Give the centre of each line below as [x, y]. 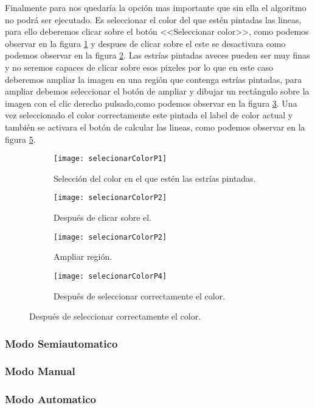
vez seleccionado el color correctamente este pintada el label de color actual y [149, 115]
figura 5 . [20, 139]
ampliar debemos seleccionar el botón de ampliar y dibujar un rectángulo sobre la [157, 91]
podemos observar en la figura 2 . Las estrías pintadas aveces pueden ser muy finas [157, 55]
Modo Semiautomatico [61, 343]
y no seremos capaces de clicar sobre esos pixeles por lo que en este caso [139, 67]
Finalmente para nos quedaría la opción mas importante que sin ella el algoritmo [156, 7]
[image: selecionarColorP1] [110, 159]
